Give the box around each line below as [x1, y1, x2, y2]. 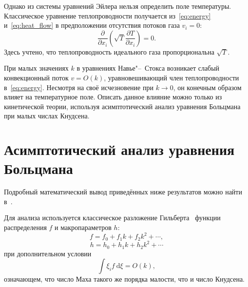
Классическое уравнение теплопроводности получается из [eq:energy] [4, 10, 211, 20]
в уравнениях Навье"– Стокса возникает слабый [76, 63, 220, 73]
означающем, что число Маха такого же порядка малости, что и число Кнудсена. [4, 274, 245, 284]
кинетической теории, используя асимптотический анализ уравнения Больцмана [4, 101, 241, 111]
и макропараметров [55, 222, 112, 232]
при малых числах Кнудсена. [4, 111, 90, 121]
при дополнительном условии [4, 248, 92, 258]
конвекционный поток [4, 72, 69, 82]
